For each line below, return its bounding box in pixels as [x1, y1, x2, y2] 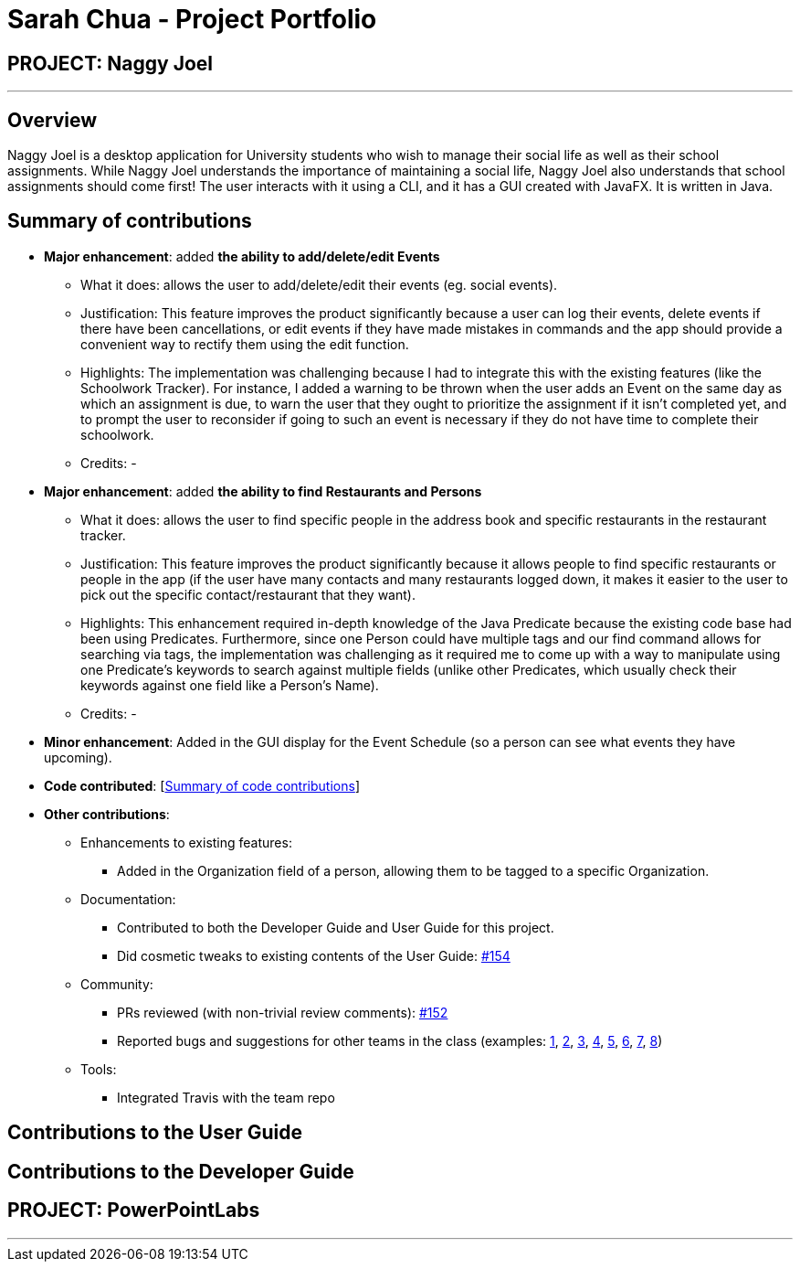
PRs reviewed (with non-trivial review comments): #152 [117, 1004, 448, 1020]
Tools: [80, 1061, 117, 1077]
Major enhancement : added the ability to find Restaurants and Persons [44, 483, 482, 499]
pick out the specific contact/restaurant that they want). [80, 586, 416, 603]
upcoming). [44, 749, 112, 765]
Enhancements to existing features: [80, 834, 292, 850]
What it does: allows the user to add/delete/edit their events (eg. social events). [80, 276, 558, 293]
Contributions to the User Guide [7, 1121, 302, 1145]
